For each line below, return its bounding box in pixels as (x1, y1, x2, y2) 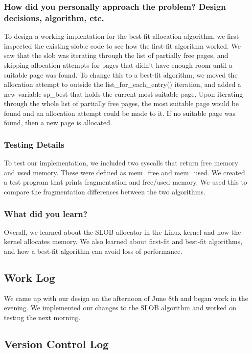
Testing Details (4, 138, 65, 150)
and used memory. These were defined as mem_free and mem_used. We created (4, 167, 245, 177)
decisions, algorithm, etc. (4, 11, 104, 24)
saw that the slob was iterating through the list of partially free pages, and (4, 50, 229, 60)
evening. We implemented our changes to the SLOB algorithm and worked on (4, 302, 237, 313)
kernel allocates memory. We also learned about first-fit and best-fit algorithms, (4, 236, 243, 246)
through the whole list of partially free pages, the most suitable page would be (4, 98, 239, 109)
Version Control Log (4, 336, 109, 352)
